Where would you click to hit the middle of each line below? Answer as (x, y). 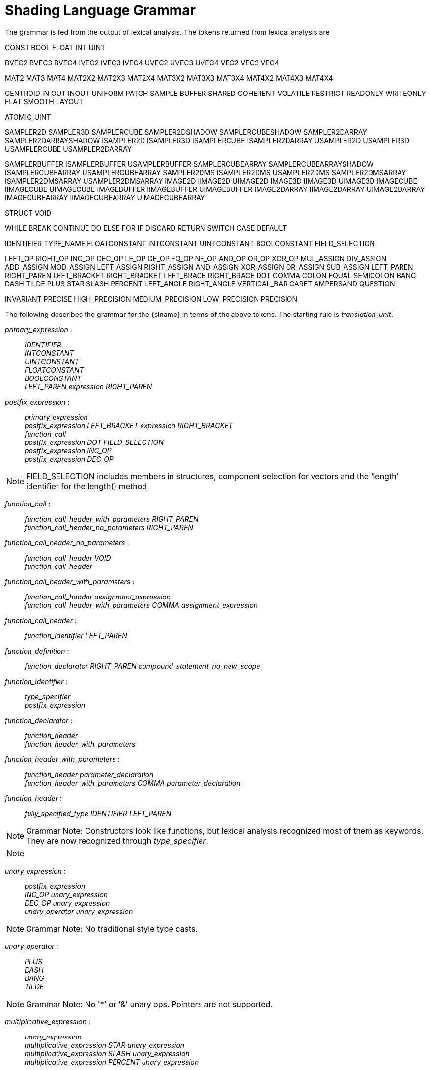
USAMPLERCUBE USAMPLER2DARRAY (69, 149)
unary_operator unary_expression (79, 911)
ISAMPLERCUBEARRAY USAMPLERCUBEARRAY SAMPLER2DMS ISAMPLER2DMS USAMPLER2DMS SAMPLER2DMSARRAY (206, 172)
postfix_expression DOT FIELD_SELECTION (94, 442)
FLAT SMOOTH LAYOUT (44, 101)
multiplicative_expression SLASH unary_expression (107, 1053)
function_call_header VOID (68, 558)
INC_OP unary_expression (66, 894)
